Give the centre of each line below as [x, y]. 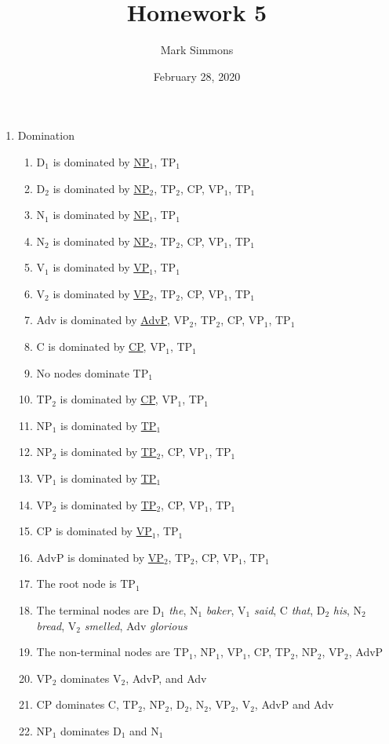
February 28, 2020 [197, 76]
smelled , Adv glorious [136, 625]
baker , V [226, 610]
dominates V [91, 678]
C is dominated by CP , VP [101, 346]
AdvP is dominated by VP [100, 557]
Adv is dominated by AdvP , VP [113, 320]
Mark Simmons [197, 50]
